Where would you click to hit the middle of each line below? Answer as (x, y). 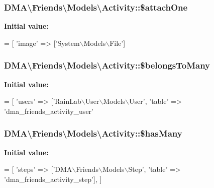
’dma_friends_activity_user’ (49, 111)
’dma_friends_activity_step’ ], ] (53, 179)
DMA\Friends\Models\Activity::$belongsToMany (107, 65)
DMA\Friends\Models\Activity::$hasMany (93, 133)
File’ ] (118, 43)
